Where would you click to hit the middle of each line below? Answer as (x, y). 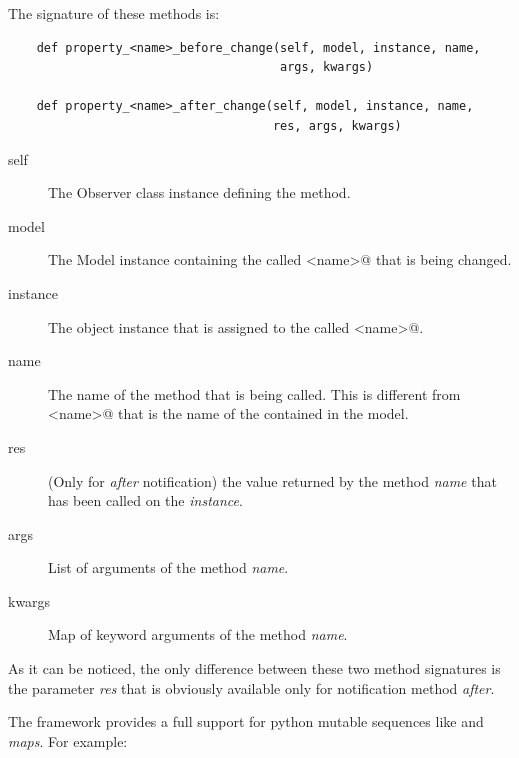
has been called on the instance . (145, 500)
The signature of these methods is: (114, 13)
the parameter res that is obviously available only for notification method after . (251, 687)
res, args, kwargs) (337, 125)
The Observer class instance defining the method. (199, 192)
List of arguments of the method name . (168, 567)
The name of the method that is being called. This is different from (254, 393)
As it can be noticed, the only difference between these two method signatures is (254, 668)
